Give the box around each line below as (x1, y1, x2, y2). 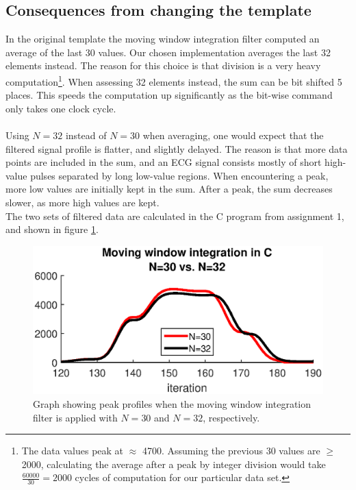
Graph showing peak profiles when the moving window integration (33, 396, 311, 411)
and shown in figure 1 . (5, 222, 99, 236)
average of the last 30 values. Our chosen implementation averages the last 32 (5, 45, 331, 59)
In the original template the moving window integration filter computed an (5, 32, 320, 46)
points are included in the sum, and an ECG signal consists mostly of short (5, 155, 322, 169)
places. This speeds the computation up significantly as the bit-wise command (5, 88, 333, 102)
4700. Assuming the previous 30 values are (142, 443, 320, 458)
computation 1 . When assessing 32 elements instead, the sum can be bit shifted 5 (5, 72, 342, 88)
